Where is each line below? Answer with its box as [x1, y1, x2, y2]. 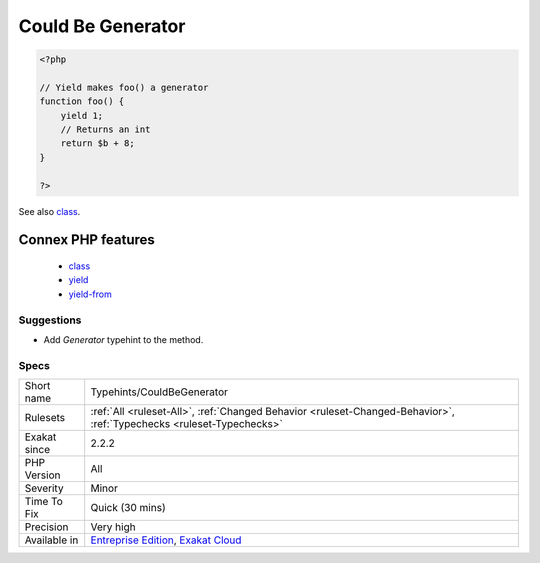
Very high [90, 520, 136, 534]
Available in [24, 533, 79, 547]
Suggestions [18, 313, 82, 327]
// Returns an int [60, 124, 151, 135]
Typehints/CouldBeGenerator [90, 385, 229, 399]
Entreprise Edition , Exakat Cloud [90, 533, 242, 547]
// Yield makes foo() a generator [39, 81, 209, 93]
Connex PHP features [18, 231, 155, 249]
